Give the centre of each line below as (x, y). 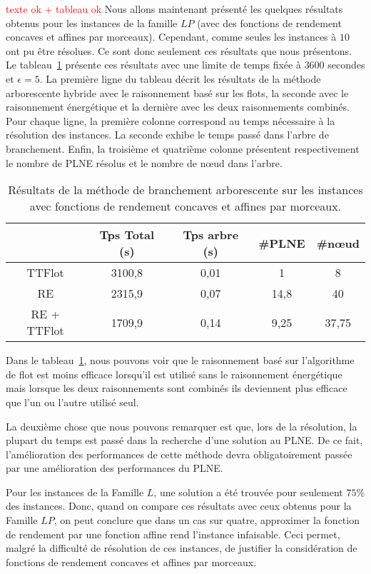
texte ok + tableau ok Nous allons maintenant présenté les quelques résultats (174, 9)
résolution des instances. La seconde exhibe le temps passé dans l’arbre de (167, 135)
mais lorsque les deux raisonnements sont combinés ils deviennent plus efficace (177, 388)
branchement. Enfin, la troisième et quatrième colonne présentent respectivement (183, 148)
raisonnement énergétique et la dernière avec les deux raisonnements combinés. (178, 107)
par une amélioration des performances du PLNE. (115, 468)
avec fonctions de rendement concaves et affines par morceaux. (185, 206)
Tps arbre (211, 235)
